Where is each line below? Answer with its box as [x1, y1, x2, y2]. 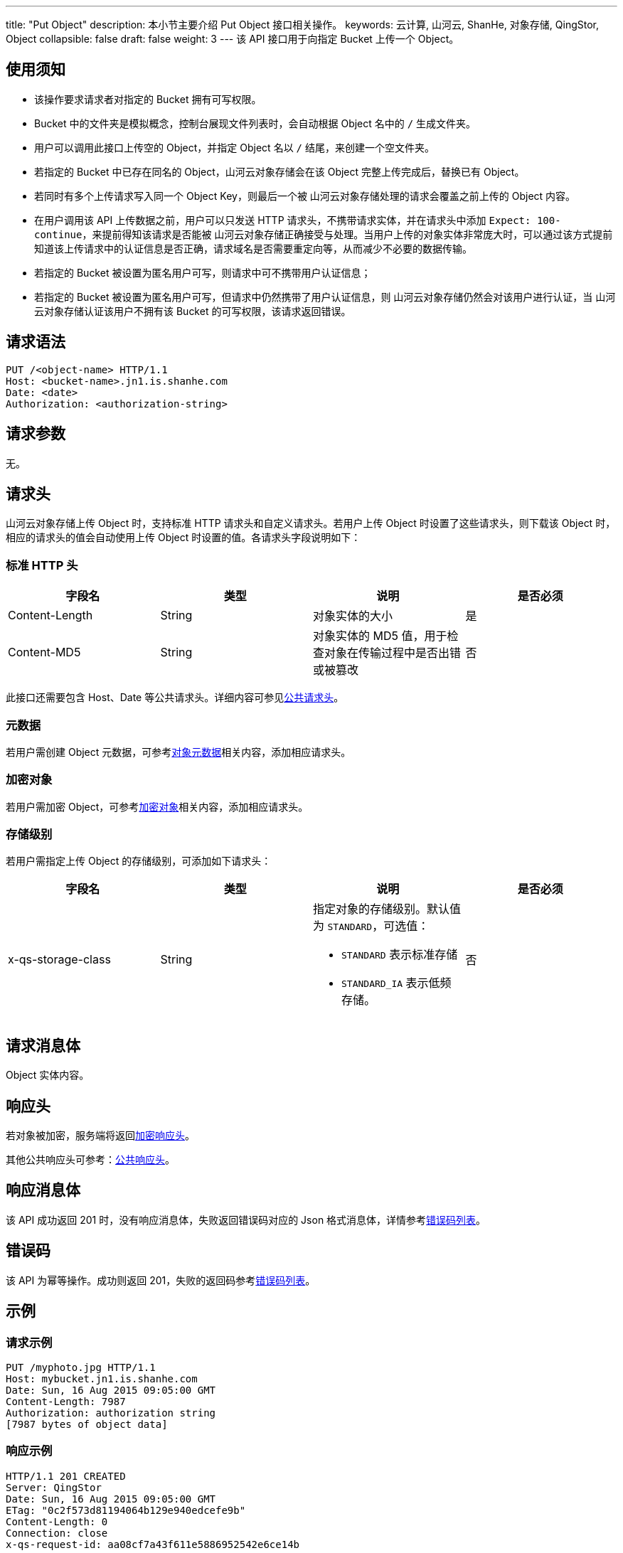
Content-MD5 [8, 645, 81, 660]
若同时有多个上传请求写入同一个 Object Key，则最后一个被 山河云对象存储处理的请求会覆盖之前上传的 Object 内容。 [34, 189, 576, 202]
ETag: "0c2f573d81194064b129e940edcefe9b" [6, 1504, 246, 1516]
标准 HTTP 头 [6, 557, 78, 572]
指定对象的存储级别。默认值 [313, 902, 462, 917]
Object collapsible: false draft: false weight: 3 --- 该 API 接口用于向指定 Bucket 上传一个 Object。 [6, 33, 459, 45]
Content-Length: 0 [6, 1515, 108, 1527]
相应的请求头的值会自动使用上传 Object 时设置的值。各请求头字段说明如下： [6, 531, 361, 544]
